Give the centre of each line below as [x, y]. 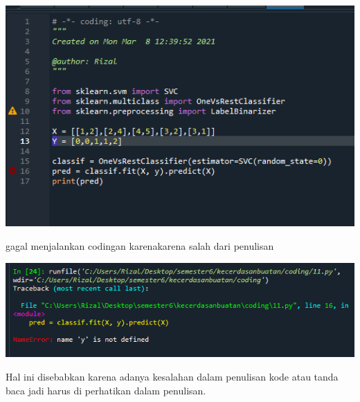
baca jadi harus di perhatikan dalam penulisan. [106, 390]
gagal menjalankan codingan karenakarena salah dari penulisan [140, 245]
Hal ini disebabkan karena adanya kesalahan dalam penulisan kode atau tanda [172, 377]
